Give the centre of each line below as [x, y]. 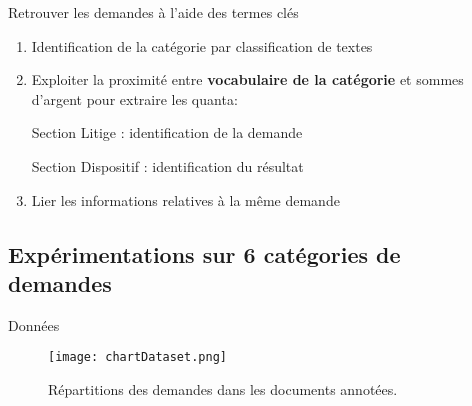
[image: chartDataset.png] [137, 357]
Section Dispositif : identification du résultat [167, 165]
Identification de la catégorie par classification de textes [202, 45]
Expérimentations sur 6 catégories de [204, 253]
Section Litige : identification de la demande [167, 132]
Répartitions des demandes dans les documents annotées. [223, 389]
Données [34, 324]
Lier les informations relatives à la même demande [185, 199]
